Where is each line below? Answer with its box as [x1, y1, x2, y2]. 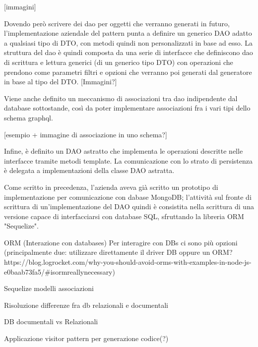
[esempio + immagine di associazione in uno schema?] [4, 129, 167, 139]
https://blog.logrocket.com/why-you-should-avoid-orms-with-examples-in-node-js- [4, 257, 252, 267]
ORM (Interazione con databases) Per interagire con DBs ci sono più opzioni [4, 237, 238, 247]
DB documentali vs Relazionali [4, 316, 98, 327]
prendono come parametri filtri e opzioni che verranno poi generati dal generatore [4, 66, 252, 77]
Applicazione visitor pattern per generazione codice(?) [4, 333, 169, 344]
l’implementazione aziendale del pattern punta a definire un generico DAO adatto [4, 28, 252, 38]
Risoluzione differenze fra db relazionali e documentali [4, 299, 168, 310]
